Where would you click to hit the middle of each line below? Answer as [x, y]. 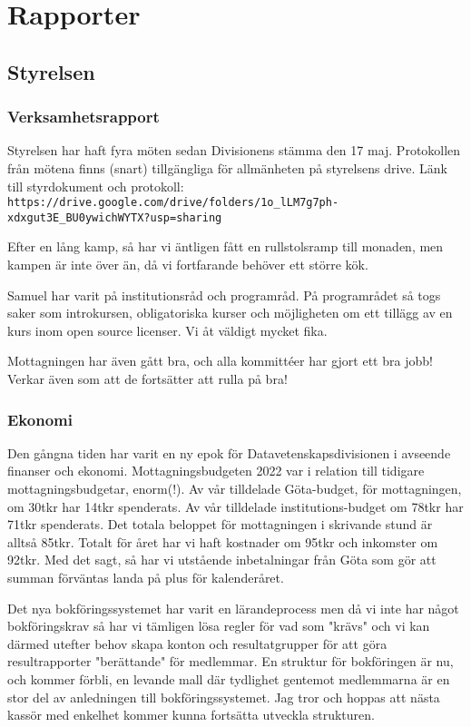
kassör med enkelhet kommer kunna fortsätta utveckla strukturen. [191, 715]
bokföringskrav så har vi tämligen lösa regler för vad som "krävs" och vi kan [219, 626]
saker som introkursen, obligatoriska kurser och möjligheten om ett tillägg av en [230, 313]
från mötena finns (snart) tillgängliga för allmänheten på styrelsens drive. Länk [227, 167]
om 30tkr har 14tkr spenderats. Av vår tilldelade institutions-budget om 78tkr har [235, 506]
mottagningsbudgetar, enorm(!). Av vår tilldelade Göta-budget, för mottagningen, [235, 489]
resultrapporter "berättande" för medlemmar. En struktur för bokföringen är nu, [231, 661]
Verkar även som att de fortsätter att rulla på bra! [147, 379]
